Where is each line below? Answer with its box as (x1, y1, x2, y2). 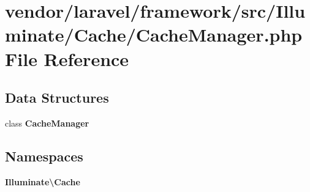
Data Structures (5, 88, 109, 107)
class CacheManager (5, 116, 89, 129)
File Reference (5, 46, 129, 71)
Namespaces (5, 146, 83, 165)
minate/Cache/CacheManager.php (5, 22, 303, 47)
